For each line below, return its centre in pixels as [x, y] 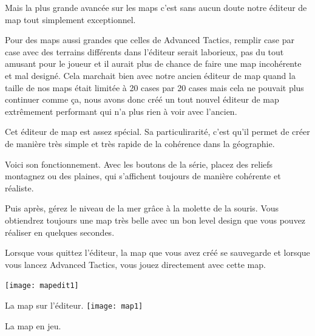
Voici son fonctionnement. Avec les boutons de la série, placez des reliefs [139, 164]
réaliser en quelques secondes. [60, 232]
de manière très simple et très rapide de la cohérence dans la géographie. [140, 143]
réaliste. [19, 187]
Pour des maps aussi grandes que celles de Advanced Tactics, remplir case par [150, 40]
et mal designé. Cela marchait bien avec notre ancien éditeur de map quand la [150, 75]
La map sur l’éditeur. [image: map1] [74, 305]
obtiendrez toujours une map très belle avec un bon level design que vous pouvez [155, 220]
